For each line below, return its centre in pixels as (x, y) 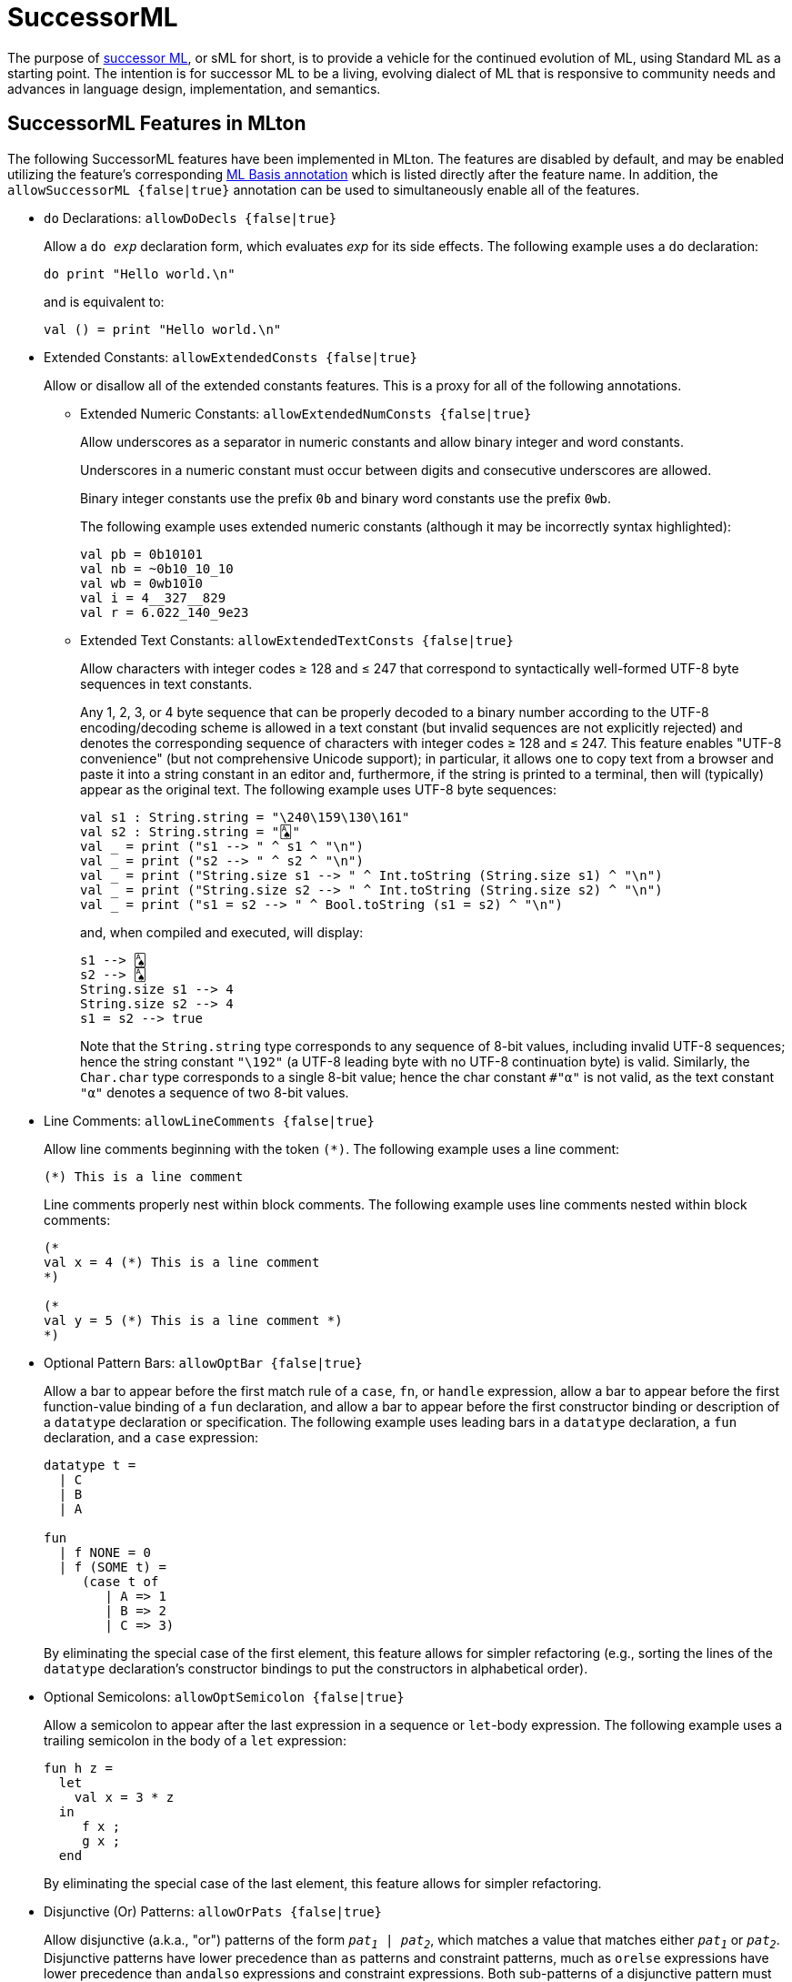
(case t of (120, 1581)
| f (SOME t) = (112, 1567)
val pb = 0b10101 (141, 554)
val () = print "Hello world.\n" (163, 329)
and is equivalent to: (104, 301)
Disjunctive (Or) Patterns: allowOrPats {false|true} (213, 1911)
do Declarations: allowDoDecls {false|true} (190, 217)
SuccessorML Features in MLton (157, 124)
